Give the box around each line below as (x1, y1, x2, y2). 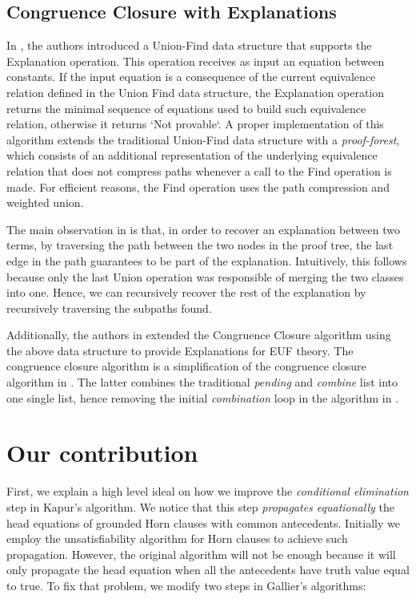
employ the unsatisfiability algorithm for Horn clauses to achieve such (6, 530, 348, 547)
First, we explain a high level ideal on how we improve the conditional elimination (6, 483, 409, 500)
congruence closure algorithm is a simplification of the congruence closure (6, 358, 366, 374)
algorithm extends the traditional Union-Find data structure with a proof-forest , (6, 131, 400, 148)
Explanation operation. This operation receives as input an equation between (6, 52, 385, 69)
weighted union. (6, 194, 84, 211)
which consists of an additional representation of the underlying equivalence (6, 147, 378, 164)
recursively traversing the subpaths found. (6, 299, 212, 316)
